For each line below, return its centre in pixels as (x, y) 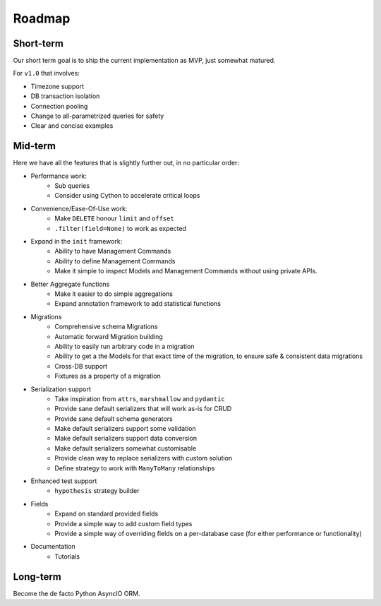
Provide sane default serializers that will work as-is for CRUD (143, 409)
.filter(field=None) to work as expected (121, 228)
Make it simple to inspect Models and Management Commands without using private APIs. (186, 271)
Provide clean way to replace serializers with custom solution (144, 458)
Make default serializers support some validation (126, 429)
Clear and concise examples (72, 126)
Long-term (37, 577)
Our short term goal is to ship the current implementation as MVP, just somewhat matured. (144, 61)
